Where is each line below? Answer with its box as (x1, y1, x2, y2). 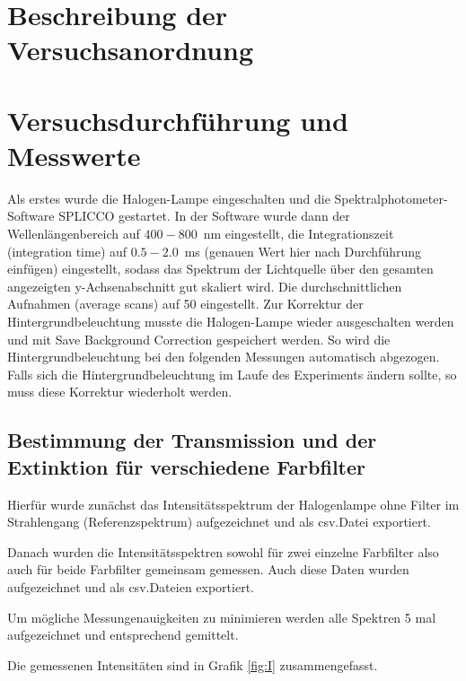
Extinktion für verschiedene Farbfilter (7, 452, 365, 480)
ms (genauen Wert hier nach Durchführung (184, 241, 422, 260)
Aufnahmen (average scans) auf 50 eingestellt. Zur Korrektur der (7, 294, 364, 313)
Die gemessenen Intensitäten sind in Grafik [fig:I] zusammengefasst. (7, 655, 378, 674)
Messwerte (7, 136, 141, 173)
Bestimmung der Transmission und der (7, 426, 377, 454)
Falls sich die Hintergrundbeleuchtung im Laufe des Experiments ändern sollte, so (7, 364, 457, 383)
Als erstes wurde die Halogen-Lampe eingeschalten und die (7, 188, 330, 207)
